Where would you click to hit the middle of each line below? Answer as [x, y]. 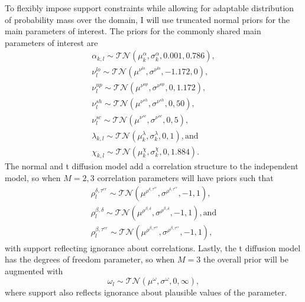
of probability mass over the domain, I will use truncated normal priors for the [147, 19]
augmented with [34, 270]
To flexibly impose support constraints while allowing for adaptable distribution [150, 8]
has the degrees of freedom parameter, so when [90, 259]
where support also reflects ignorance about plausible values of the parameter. [146, 292]
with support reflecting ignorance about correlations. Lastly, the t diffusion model [153, 247]
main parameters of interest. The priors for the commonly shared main [133, 31]
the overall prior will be [246, 259]
